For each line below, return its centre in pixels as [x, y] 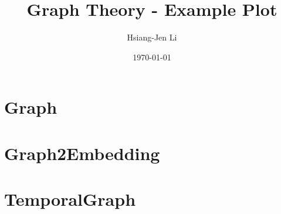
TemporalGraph [70, 199]
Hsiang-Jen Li [152, 37]
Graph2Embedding [82, 153]
